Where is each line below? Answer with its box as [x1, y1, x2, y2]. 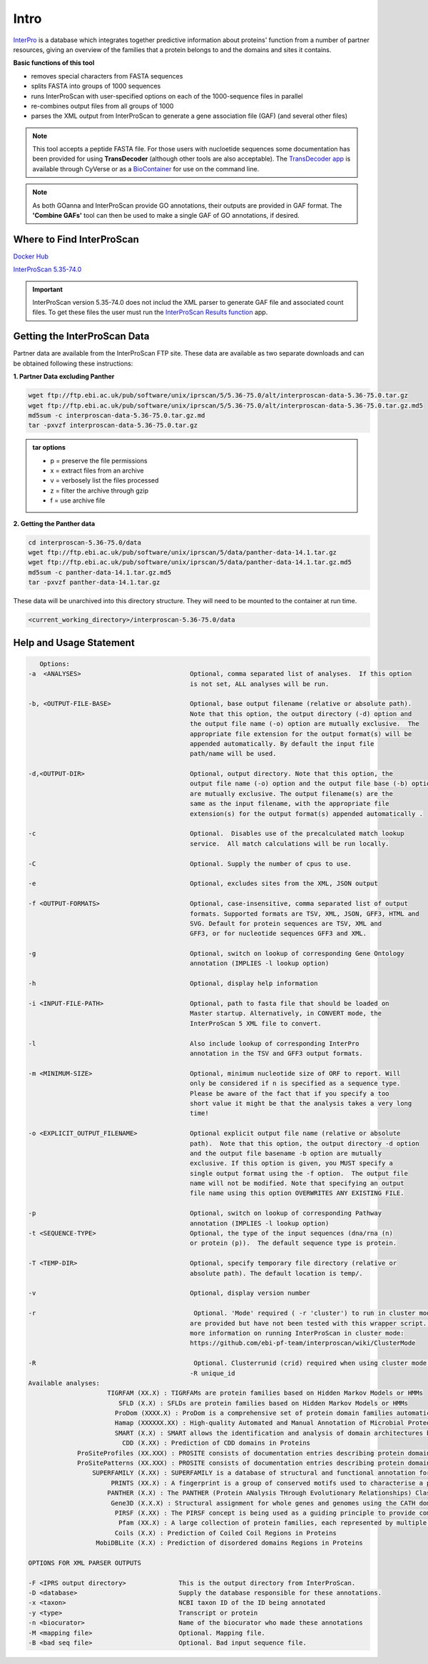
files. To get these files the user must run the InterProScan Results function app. [32, 308, 268, 317]
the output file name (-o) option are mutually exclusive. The [190, 720, 420, 728]
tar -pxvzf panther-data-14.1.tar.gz [28, 578, 160, 587]
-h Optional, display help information [28, 979, 318, 988]
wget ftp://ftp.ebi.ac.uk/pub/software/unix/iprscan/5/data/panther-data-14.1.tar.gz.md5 [28, 558, 352, 567]
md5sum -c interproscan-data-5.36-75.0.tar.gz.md [28, 411, 205, 419]
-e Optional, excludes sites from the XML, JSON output [28, 879, 378, 888]
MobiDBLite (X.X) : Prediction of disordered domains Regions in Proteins [96, 1539, 363, 1547]
